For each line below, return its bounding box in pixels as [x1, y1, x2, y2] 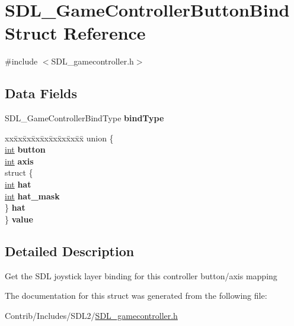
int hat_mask [5, 189, 60, 202]
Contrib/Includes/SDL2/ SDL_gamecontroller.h [5, 309, 178, 321]
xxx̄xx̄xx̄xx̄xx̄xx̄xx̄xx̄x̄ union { [5, 131, 114, 144]
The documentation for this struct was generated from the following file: [5, 289, 267, 302]
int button [5, 143, 46, 156]
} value [5, 212, 33, 225]
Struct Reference [5, 21, 146, 45]
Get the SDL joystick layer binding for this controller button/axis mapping [5, 269, 277, 282]
